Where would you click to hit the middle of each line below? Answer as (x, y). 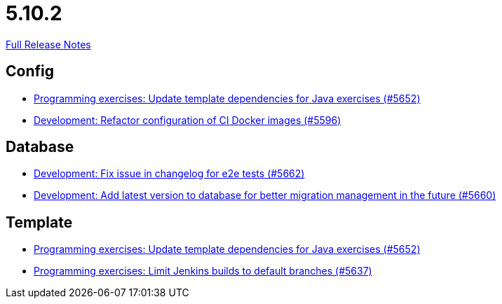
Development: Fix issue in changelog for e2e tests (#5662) (169, 174)
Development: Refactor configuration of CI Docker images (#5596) (188, 120)
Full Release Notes (48, 44)
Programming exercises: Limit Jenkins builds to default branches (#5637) (203, 271)
